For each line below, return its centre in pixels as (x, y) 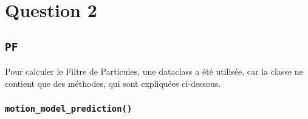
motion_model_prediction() (69, 109)
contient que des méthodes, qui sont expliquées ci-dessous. (113, 83)
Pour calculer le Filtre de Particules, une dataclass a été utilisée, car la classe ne (154, 71)
